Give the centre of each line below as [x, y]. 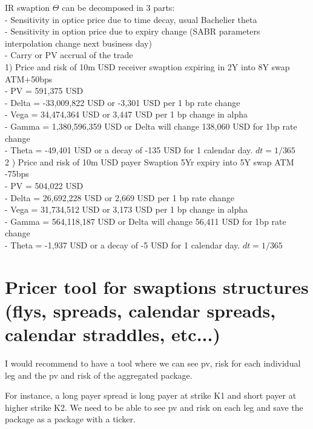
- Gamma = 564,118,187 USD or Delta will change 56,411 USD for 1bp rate [146, 221]
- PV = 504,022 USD [44, 185]
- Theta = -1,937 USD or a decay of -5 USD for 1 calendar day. [123, 244]
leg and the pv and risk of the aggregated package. [99, 375]
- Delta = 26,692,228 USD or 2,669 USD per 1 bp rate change [120, 197]
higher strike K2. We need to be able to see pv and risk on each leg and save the [154, 407]
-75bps [17, 174]
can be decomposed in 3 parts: [118, 7]
